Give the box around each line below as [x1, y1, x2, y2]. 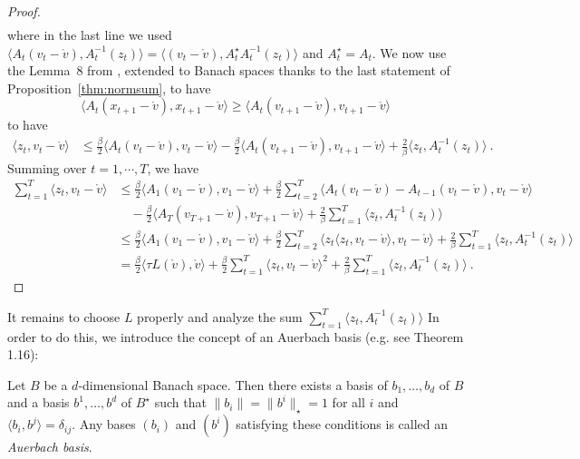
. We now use [372, 43, 447, 62]
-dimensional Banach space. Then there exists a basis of [78, 375, 388, 394]
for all [332, 393, 365, 412]
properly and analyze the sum [137, 307, 303, 326]
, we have [147, 158, 199, 177]
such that [154, 393, 207, 412]
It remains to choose [7, 307, 121, 326]
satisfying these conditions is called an [236, 415, 449, 434]
